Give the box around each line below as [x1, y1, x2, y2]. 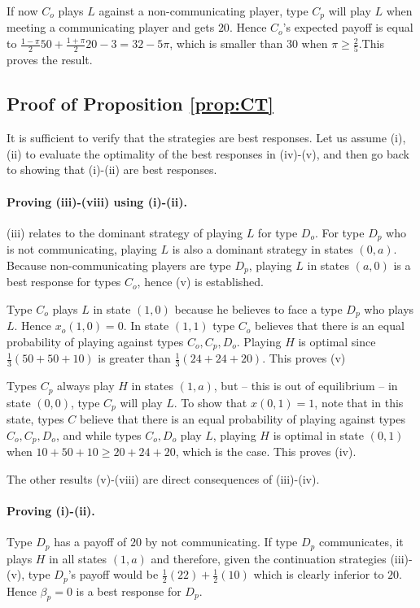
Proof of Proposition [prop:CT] [7, 91, 273, 116]
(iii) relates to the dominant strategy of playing [7, 224, 243, 241]
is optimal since [298, 332, 376, 350]
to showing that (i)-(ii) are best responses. [7, 161, 217, 178]
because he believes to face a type [174, 300, 343, 317]
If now [7, 2, 38, 19]
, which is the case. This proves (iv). [175, 443, 357, 460]
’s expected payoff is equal [282, 19, 413, 36]
